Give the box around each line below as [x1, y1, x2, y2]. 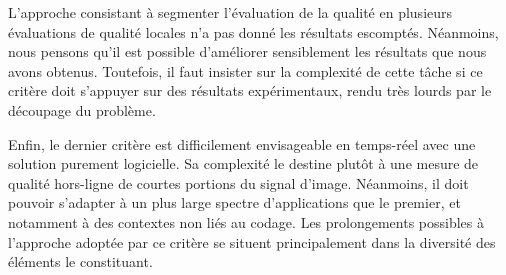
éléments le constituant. [8, 251, 153, 272]
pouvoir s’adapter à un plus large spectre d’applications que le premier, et [8, 192, 461, 213]
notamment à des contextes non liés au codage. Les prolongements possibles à [8, 211, 484, 232]
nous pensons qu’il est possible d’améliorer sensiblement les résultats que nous [8, 41, 487, 62]
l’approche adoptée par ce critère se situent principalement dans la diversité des [8, 231, 496, 252]
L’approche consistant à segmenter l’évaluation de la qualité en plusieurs [8, 2, 453, 22]
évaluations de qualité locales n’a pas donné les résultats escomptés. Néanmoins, [8, 21, 499, 42]
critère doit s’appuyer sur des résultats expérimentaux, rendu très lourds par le [8, 80, 492, 101]
